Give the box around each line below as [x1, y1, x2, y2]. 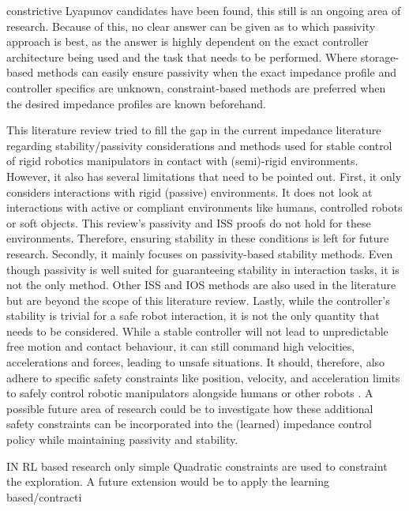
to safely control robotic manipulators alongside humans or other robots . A [6, 385, 373, 401]
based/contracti [6, 488, 82, 505]
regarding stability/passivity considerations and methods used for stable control [6, 137, 392, 153]
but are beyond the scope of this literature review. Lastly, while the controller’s [6, 291, 390, 308]
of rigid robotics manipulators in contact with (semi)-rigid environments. [6, 152, 358, 169]
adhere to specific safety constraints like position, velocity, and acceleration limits [6, 369, 400, 385]
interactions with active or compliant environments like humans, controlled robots [6, 199, 403, 216]
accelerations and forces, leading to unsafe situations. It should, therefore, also [6, 354, 385, 370]
